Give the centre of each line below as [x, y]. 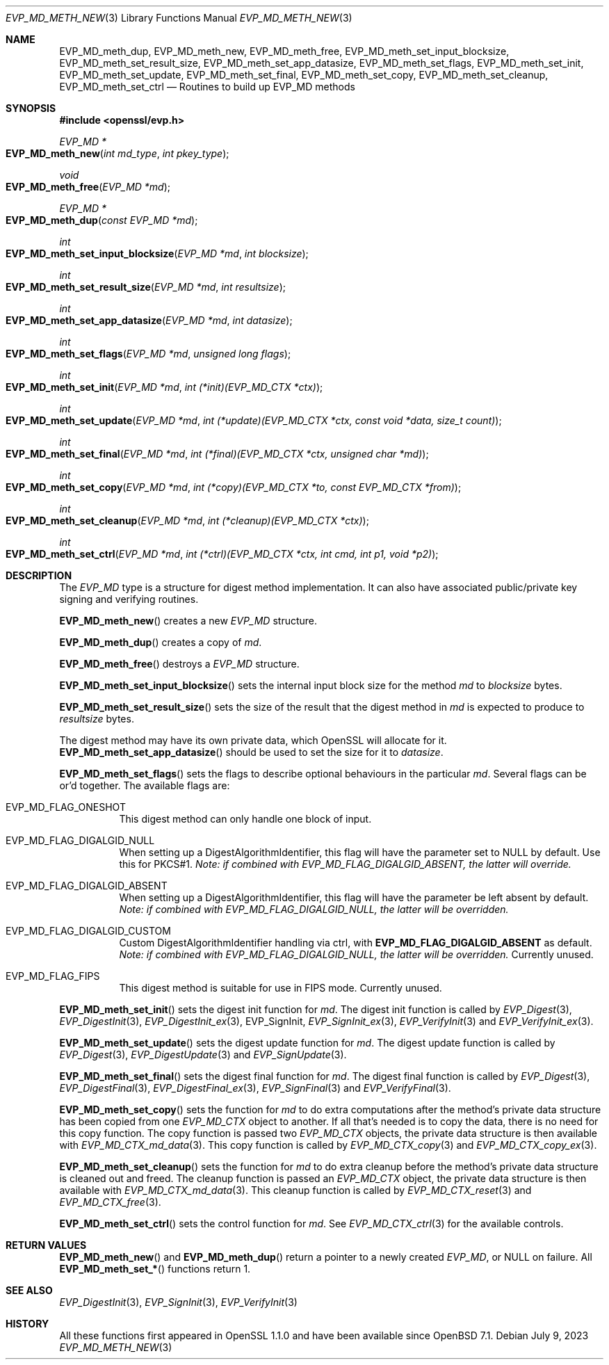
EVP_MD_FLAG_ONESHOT [66, 807]
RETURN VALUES [46, 1245]
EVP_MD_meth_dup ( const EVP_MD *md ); [102, 220]
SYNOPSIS [31, 108]
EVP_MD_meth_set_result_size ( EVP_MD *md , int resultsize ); [146, 287]
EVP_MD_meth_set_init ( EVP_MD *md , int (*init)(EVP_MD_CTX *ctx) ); [164, 387]
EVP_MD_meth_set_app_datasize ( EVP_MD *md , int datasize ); [149, 320]
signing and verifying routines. [129, 599]
